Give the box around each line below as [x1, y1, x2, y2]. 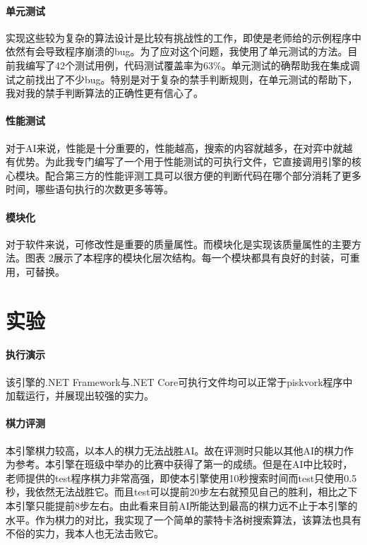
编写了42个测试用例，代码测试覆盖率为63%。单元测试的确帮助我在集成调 [25, 57, 360, 72]
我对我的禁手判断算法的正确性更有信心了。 [6, 86, 203, 100]
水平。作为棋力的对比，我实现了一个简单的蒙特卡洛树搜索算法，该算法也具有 [6, 512, 361, 527]
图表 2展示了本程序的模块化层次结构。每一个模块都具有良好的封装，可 [25, 250, 350, 265]
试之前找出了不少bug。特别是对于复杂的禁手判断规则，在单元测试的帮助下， [6, 71, 358, 86]
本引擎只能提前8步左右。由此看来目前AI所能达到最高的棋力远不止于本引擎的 [6, 498, 358, 513]
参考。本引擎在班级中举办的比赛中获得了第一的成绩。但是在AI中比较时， [15, 457, 353, 471]
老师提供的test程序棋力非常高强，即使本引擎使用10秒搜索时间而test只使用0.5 [6, 470, 357, 485]
